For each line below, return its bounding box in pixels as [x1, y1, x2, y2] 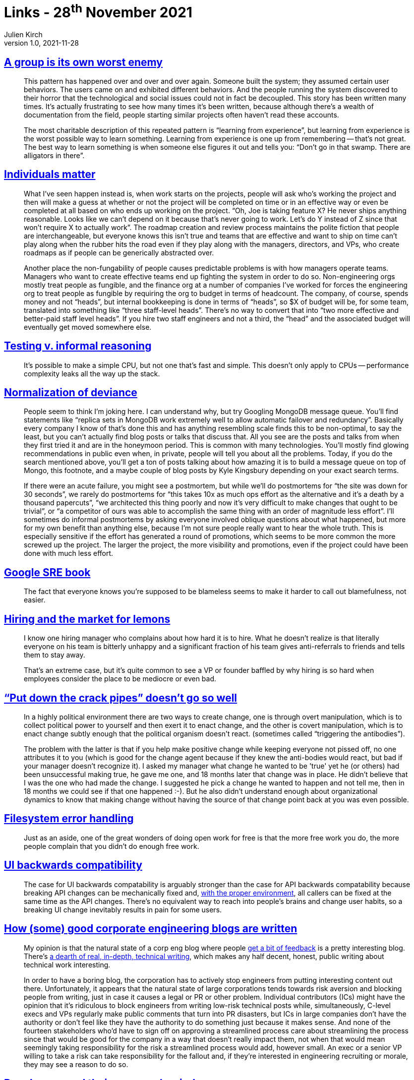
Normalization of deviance [4, 386, 137, 399]
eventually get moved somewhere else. [24, 322, 152, 331]
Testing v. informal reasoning [4, 340, 152, 353]
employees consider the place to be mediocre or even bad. [24, 674, 217, 683]
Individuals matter [4, 168, 96, 181]
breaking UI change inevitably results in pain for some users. [24, 905, 222, 914]
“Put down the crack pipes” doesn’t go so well [4, 691, 237, 704]
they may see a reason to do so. [24, 1060, 128, 1069]
